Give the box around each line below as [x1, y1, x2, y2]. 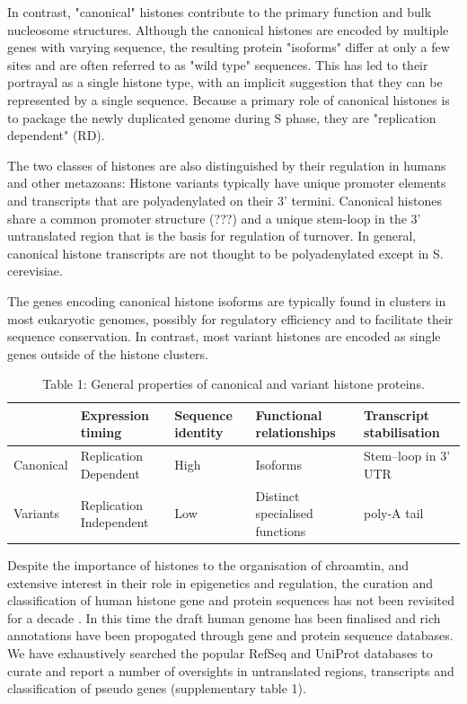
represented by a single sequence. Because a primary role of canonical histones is [7, 90, 450, 109]
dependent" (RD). [7, 126, 105, 145]
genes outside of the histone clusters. [7, 344, 209, 363]
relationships [255, 423, 336, 442]
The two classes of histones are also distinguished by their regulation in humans [7, 155, 446, 174]
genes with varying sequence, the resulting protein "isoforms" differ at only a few [7, 38, 450, 57]
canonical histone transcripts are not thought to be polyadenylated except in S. [7, 243, 444, 262]
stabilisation [364, 423, 440, 442]
